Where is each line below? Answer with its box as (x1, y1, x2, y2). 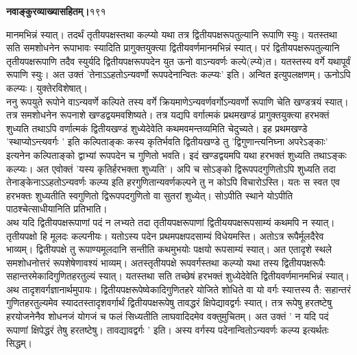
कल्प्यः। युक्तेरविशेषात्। (6, 80, 88, 95)
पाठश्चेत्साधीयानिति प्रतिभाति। (6, 201, 108, 216)
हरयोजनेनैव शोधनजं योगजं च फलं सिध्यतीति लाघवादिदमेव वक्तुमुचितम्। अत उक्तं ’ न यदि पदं (6, 309, 329, 323)
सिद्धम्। (6, 336, 32, 350)
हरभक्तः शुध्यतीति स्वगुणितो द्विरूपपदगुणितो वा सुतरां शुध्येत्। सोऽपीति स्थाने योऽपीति (6, 188, 293, 202)
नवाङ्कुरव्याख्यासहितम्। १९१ (6, 4, 106, 18)
